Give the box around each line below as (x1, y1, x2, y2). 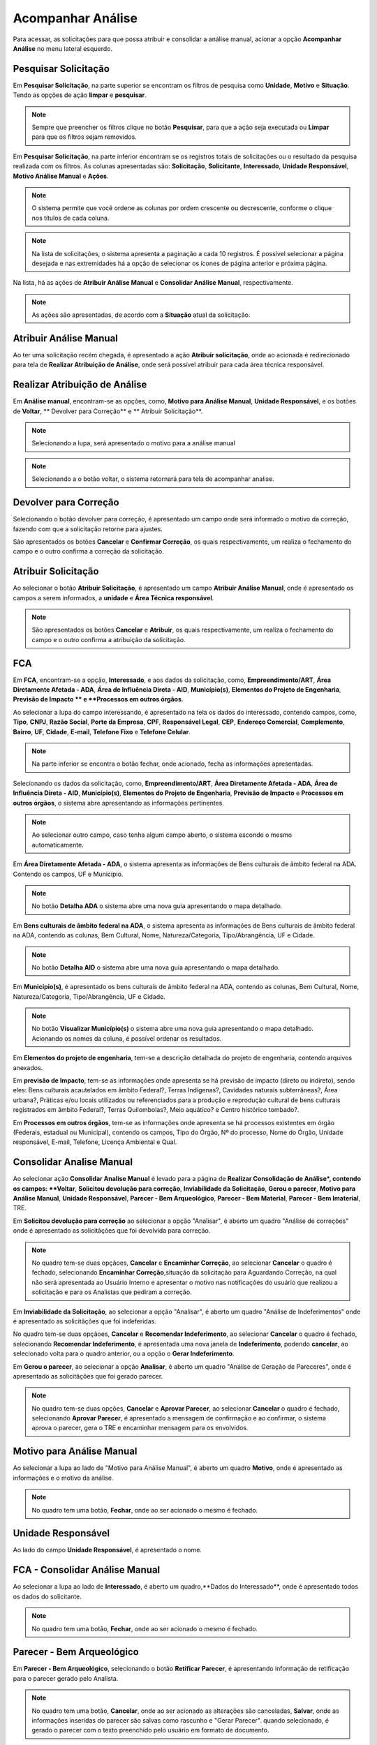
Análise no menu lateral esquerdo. (13, 44, 113, 52)
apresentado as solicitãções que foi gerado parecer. (13, 1372, 163, 1380)
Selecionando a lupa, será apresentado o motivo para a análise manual (31, 439, 235, 447)
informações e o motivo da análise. (13, 1473, 114, 1482)
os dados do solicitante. (13, 1592, 82, 1601)
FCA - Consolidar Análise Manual (13, 1564, 161, 1576)
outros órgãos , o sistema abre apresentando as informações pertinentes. (13, 799, 225, 807)
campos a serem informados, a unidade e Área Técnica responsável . (13, 593, 214, 602)
